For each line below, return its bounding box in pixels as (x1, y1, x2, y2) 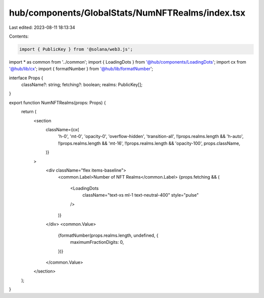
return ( (21, 109, 37, 115)
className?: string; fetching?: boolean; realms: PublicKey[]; (21, 82, 143, 88)
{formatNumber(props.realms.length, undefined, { (58, 232, 158, 238)
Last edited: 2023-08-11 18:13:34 (9, 24, 75, 30)
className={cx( (45, 127, 79, 133)
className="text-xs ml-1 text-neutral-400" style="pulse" (82, 192, 199, 198)
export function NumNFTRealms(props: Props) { (9, 99, 106, 105)
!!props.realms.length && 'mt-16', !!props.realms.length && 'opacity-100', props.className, (58, 140, 241, 146)
